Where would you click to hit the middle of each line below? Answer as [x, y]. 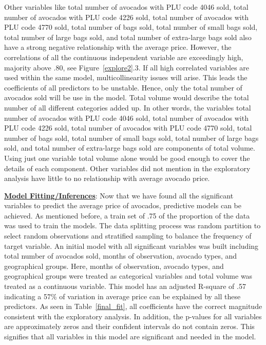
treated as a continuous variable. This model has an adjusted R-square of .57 [125, 286]
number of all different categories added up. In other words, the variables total [128, 107]
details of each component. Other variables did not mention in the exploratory [127, 168]
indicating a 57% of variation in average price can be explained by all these [122, 296]
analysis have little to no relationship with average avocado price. [107, 178]
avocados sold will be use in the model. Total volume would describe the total [127, 97]
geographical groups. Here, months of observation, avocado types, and [114, 266]
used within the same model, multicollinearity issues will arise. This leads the [126, 77]
